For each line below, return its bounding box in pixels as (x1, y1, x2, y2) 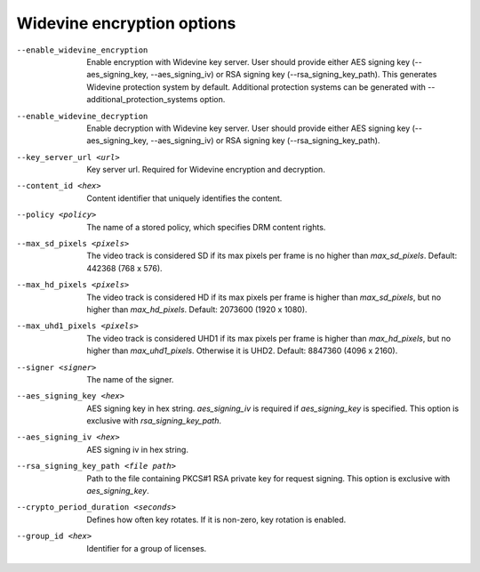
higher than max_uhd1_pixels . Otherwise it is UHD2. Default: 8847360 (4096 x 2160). (86, 345, 398, 356)
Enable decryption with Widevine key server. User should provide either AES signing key (86, 123, 411, 133)
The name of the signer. (86, 374, 174, 384)
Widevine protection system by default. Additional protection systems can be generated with (86, 81, 427, 93)
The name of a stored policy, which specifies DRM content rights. (86, 222, 326, 232)
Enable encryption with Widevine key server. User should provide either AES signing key (86, 56, 411, 67)
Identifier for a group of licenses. (86, 543, 207, 553)
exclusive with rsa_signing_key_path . (86, 415, 222, 426)
